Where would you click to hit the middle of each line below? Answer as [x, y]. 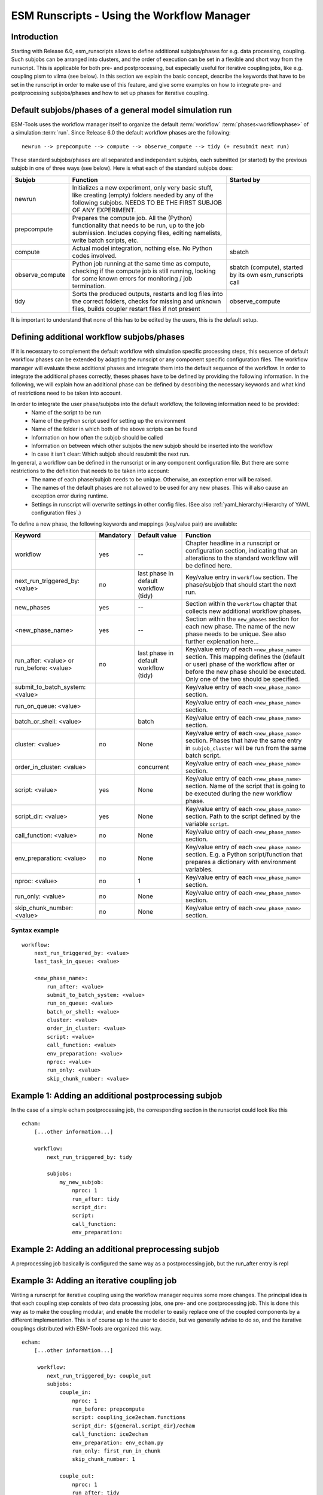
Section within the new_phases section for [242, 619]
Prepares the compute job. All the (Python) [132, 218]
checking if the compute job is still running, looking [144, 271]
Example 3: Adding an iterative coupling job [94, 1281]
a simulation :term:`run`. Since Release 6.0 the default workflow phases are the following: [121, 133]
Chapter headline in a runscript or [233, 543]
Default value [157, 535]
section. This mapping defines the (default [245, 657]
